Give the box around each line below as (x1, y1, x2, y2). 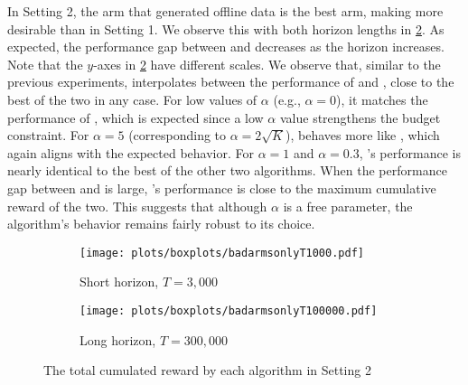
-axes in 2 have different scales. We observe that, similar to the (93, 54, 441, 73)
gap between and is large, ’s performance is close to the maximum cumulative (7, 178, 436, 197)
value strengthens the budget (279, 108, 441, 127)
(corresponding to (128, 126, 227, 145)
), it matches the (336, 89, 428, 108)
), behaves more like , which (285, 126, 440, 145)
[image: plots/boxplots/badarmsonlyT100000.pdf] (80, 304, 378, 317)
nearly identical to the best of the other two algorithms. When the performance (7, 161, 447, 180)
